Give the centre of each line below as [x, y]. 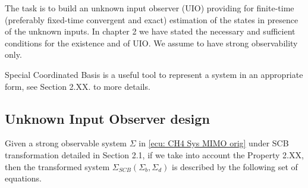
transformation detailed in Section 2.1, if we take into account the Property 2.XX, [154, 154]
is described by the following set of [235, 166]
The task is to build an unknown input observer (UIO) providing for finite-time [150, 8]
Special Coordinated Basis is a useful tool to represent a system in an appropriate [154, 74]
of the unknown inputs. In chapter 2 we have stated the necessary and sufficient [150, 31]
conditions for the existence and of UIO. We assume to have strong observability [151, 43]
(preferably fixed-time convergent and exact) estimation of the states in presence [152, 19]
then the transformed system [57, 166]
